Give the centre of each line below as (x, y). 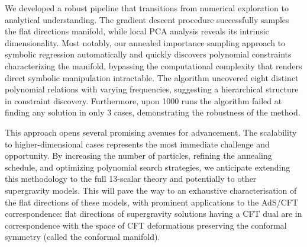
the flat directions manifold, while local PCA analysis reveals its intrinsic (137, 31)
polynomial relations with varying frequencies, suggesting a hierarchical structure (152, 89)
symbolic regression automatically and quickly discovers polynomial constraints (148, 54)
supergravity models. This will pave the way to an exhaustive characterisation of (151, 190)
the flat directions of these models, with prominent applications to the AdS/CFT (152, 202)
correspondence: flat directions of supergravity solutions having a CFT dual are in (153, 214)
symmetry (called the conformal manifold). (83, 237)
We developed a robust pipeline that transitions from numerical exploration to (147, 8)
